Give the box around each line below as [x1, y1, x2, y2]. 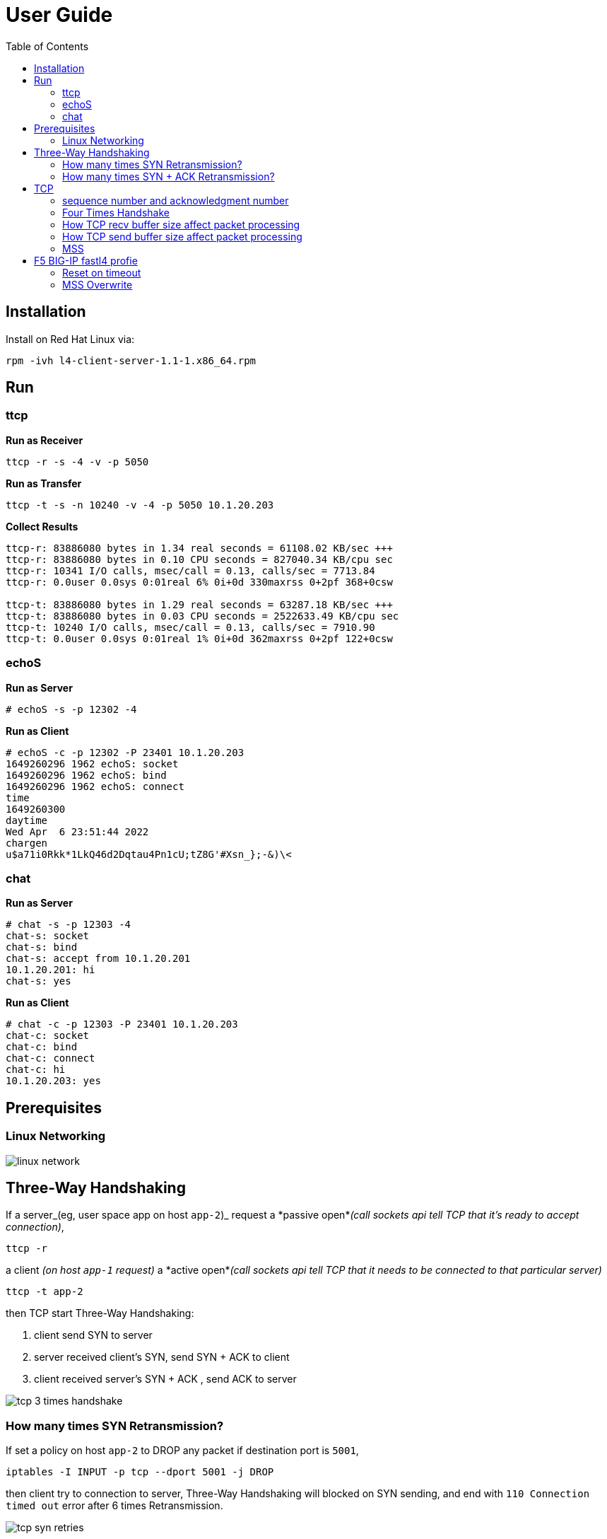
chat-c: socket [6, 1030, 90, 1042]
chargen [6, 837, 48, 849]
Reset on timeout [62, 266, 141, 279]
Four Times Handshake [62, 206, 170, 219]
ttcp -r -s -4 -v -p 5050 [6, 455, 149, 467]
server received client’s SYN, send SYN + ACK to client [34, 1351, 290, 1364]
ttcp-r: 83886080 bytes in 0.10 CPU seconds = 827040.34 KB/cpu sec [6, 553, 393, 565]
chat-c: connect [6, 1052, 95, 1064]
